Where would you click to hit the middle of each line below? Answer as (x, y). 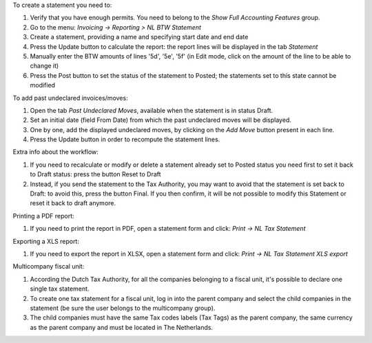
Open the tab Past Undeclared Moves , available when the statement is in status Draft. (152, 110)
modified (42, 85)
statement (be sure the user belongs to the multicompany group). (123, 308)
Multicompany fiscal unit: (49, 267)
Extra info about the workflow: (56, 152)
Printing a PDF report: (44, 216)
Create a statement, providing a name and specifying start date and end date (139, 37)
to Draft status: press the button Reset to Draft (95, 174)
